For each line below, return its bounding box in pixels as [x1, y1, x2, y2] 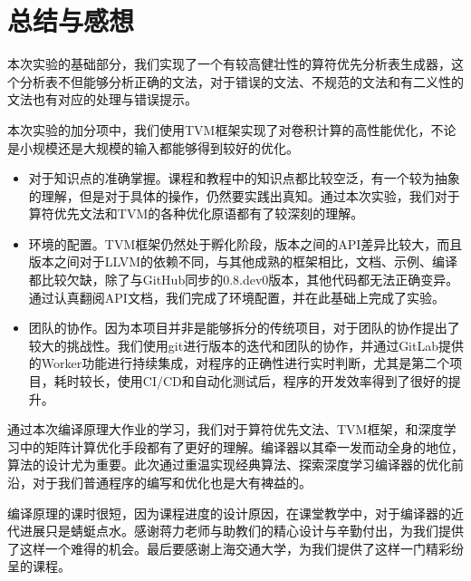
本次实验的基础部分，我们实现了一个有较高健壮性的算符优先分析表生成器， [7, 54, 451, 73]
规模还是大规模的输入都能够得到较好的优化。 [32, 138, 299, 157]
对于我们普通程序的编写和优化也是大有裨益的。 [32, 473, 312, 491]
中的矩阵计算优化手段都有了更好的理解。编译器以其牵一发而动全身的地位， [19, 437, 464, 456]
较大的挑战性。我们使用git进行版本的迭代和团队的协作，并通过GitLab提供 [28, 335, 464, 354]
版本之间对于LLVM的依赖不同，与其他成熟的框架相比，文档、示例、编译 [28, 252, 458, 271]
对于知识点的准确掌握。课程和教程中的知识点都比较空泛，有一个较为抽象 [28, 169, 460, 188]
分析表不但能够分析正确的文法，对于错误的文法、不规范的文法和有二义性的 [19, 72, 464, 91]
